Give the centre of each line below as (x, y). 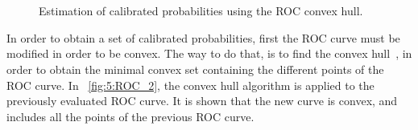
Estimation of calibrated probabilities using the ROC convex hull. (201, 11)
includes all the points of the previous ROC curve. (130, 116)
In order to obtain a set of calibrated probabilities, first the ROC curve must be (203, 37)
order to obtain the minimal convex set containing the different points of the (195, 69)
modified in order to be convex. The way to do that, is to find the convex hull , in (209, 53)
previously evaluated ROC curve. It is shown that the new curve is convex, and (202, 101)
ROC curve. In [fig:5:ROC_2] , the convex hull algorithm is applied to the (190, 85)
